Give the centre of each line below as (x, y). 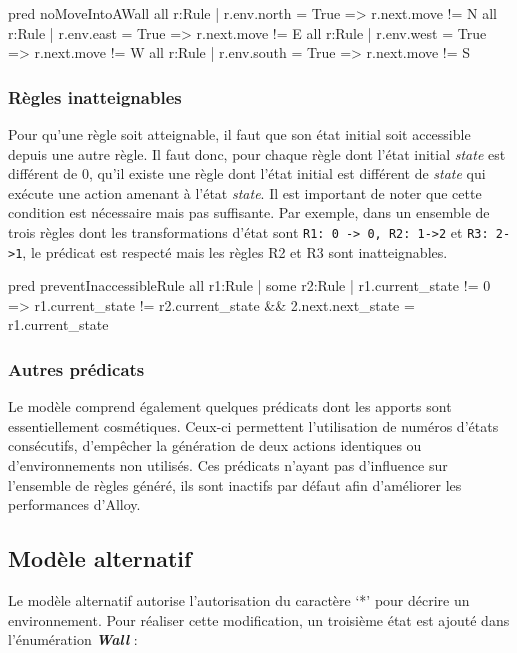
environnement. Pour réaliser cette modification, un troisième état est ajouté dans (259, 619)
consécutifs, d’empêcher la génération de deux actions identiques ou (215, 445)
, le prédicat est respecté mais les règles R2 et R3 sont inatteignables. (235, 251)
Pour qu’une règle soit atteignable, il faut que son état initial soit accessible (239, 134)
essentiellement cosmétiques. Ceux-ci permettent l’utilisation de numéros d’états (253, 425)
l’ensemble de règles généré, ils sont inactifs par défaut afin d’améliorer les (235, 484)
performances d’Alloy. (74, 504)
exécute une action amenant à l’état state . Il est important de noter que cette (245, 192)
